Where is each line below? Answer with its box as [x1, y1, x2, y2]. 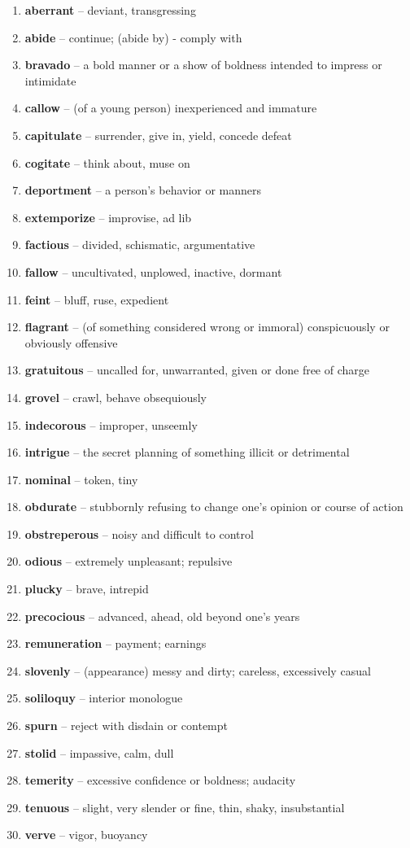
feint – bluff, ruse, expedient [24, 291, 169, 308]
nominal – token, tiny [24, 470, 138, 487]
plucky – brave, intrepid [24, 580, 149, 597]
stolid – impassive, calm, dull [24, 744, 174, 761]
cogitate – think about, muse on [24, 154, 190, 171]
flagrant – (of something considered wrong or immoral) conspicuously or [24, 318, 390, 335]
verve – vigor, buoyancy [24, 826, 148, 843]
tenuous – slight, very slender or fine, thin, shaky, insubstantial [24, 798, 345, 815]
